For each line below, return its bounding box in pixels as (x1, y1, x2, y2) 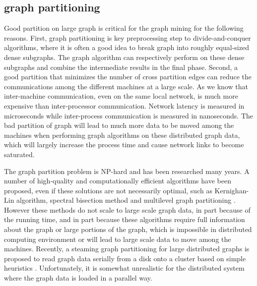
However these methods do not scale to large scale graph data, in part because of (4, 204, 251, 215)
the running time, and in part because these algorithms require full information (4, 214, 245, 225)
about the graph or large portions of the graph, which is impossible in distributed (4, 224, 252, 234)
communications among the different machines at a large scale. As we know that (4, 81, 248, 91)
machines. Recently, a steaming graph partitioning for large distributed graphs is (4, 243, 250, 254)
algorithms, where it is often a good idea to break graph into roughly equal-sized (4, 42, 249, 53)
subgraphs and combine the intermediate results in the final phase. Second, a (4, 61, 238, 72)
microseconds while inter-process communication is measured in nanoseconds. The (4, 110, 253, 120)
